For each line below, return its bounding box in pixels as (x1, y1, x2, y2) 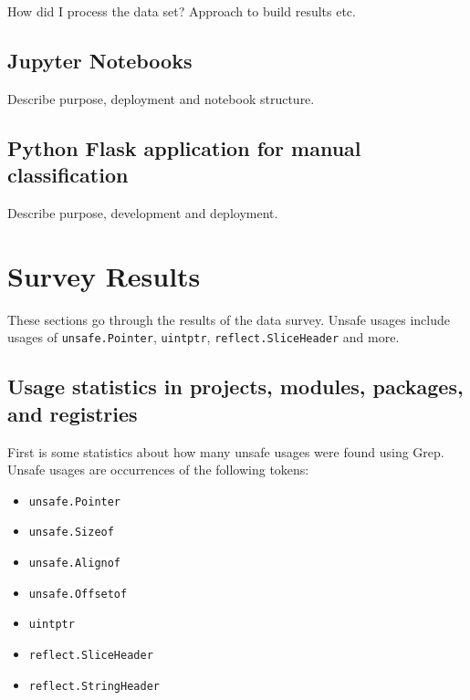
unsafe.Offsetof (28, 587, 128, 601)
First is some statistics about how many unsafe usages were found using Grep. (7, 442, 444, 461)
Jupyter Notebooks (7, 46, 193, 74)
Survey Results (7, 256, 201, 294)
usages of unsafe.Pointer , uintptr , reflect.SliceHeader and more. (7, 328, 400, 347)
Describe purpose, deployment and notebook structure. (7, 89, 315, 108)
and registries (7, 399, 138, 427)
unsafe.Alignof (28, 557, 121, 570)
